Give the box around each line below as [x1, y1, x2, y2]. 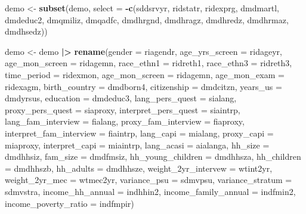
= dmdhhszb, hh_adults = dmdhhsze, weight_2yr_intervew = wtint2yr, [5, 162, 273, 174]
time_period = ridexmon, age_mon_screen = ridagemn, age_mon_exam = [5, 68, 285, 80]
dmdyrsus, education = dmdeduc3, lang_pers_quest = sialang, [5, 92, 237, 104]
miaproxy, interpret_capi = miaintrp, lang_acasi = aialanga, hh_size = [5, 138, 270, 151]
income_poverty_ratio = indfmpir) [5, 197, 134, 209]
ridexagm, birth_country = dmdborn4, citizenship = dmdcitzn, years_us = [5, 80, 282, 92]
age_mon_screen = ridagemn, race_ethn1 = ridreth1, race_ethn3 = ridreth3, [5, 57, 292, 69]
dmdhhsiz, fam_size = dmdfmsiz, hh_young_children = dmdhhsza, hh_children [5, 150, 301, 163]
